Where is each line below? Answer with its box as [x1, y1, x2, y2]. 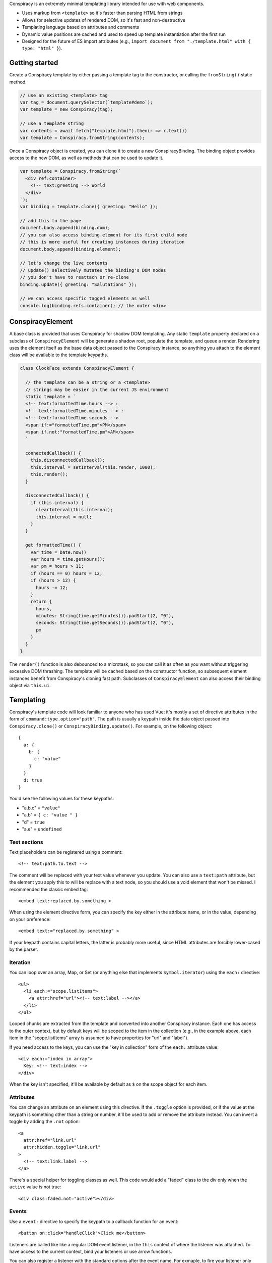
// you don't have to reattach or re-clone [20, 274, 129, 280]
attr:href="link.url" [23, 1137, 77, 1143]
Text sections [9, 839, 43, 846]
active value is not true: [9, 1184, 61, 1190]
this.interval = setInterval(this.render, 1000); [30, 464, 156, 470]
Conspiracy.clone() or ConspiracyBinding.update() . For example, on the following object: [9, 723, 213, 729]
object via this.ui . [9, 683, 51, 689]
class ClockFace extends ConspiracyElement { [20, 365, 134, 371]
